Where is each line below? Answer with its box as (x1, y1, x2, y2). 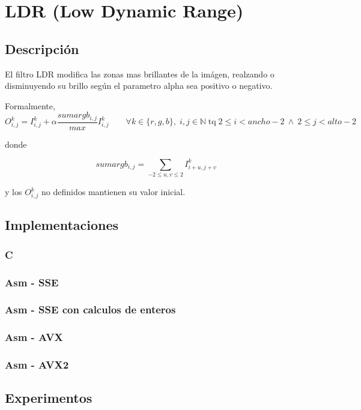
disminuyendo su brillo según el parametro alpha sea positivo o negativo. (5, 79, 273, 92)
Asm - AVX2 (5, 357, 69, 372)
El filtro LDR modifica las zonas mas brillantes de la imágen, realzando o (5, 67, 275, 80)
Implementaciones (5, 216, 119, 234)
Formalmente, (5, 99, 55, 112)
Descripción (5, 39, 79, 58)
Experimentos (5, 388, 93, 407)
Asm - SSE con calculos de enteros (5, 302, 176, 317)
